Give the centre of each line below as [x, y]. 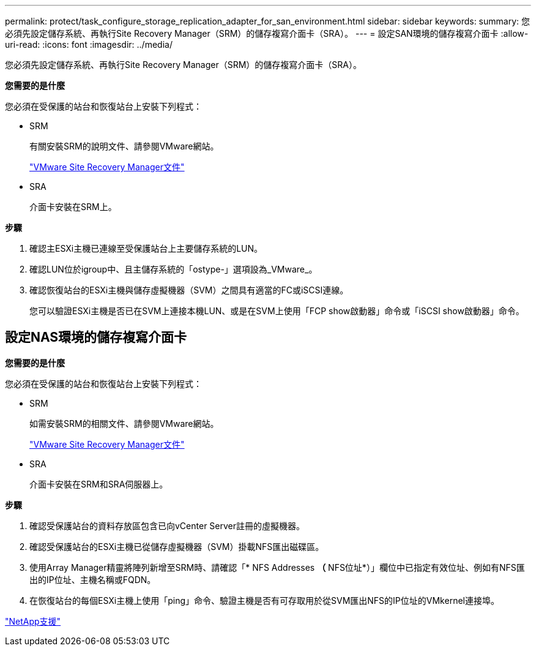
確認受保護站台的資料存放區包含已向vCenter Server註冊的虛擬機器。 [167, 525]
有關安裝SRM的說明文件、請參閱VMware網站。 [124, 146]
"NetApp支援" [33, 621]
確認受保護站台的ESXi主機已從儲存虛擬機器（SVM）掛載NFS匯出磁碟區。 [177, 546]
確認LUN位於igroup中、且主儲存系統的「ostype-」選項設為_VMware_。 [173, 269]
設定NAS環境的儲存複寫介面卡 [96, 337]
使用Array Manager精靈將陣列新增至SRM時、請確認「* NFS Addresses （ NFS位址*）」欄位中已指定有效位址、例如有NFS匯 [277, 567]
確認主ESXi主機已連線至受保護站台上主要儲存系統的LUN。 [146, 248]
